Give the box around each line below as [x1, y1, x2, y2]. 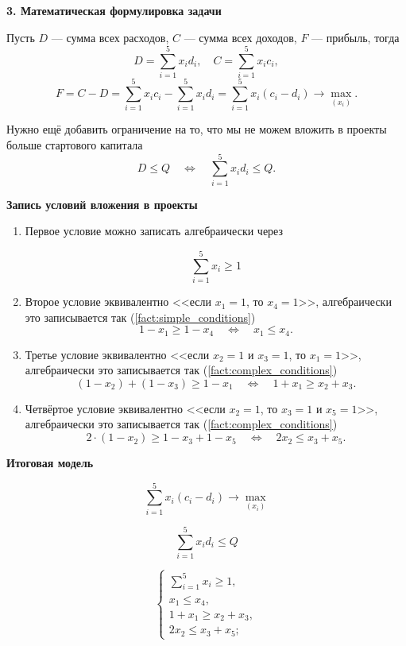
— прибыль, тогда [311, 29, 400, 45]
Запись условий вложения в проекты [6, 195, 198, 212]
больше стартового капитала [6, 137, 143, 153]
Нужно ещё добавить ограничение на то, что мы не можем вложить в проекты [6, 121, 387, 137]
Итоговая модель [6, 455, 94, 471]
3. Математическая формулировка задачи [6, 2, 222, 18]
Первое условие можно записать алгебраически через [25, 222, 284, 239]
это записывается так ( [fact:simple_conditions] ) [25, 308, 256, 325]
